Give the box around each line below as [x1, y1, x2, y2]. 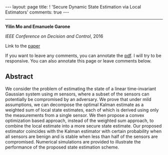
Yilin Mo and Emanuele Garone [5, 23, 70, 29]
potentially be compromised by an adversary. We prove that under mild [5, 96, 151, 102]
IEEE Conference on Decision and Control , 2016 [5, 33, 103, 39]
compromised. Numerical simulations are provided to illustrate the [5, 138, 141, 144]
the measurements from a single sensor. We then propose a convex [5, 112, 144, 118]
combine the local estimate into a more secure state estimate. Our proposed [5, 122, 162, 128]
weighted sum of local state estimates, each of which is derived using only [5, 106, 159, 113]
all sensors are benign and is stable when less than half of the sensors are [5, 133, 158, 139]
